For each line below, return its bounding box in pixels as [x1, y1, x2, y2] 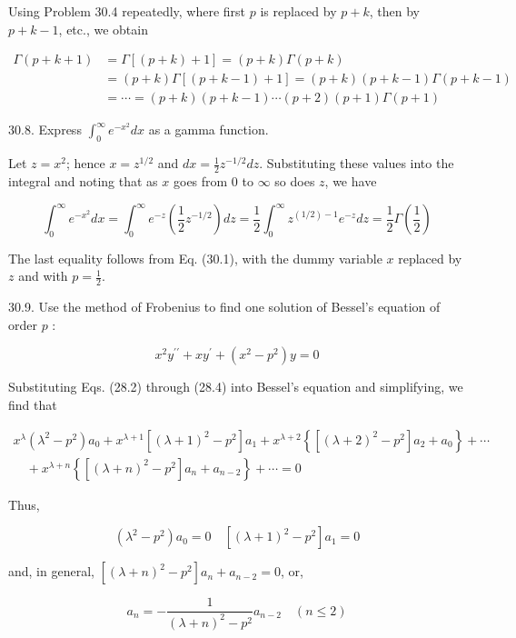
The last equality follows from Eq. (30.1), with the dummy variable [8, 248, 382, 267]
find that [8, 395, 57, 414]
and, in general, [8, 562, 94, 581]
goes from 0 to [173, 171, 253, 190]
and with [18, 266, 68, 285]
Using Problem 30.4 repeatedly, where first [8, 2, 246, 20]
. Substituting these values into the [259, 154, 454, 173]
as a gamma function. [148, 120, 269, 139]
